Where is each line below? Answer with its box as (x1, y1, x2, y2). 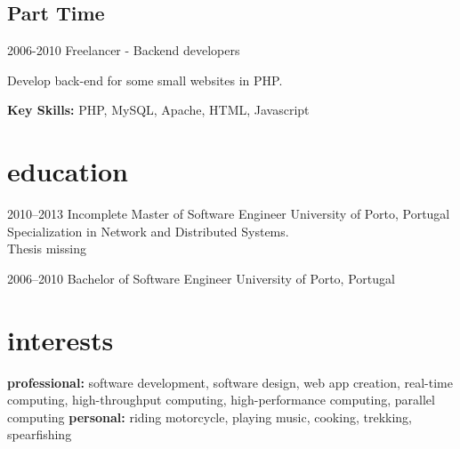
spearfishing (7, 425, 72, 444)
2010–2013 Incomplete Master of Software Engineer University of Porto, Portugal (7, 204, 450, 223)
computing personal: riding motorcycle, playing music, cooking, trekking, (7, 407, 412, 426)
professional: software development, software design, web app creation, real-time (7, 373, 453, 391)
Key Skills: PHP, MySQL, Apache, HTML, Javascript (7, 100, 310, 119)
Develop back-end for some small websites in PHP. (7, 70, 283, 89)
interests (7, 321, 114, 357)
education (7, 153, 128, 189)
